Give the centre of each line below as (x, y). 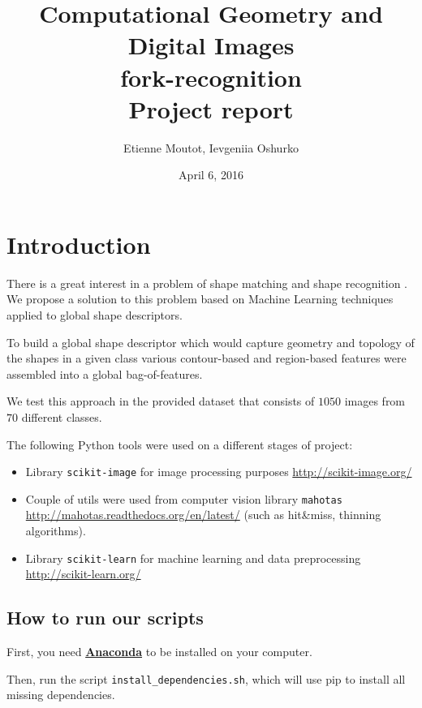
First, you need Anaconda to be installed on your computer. (159, 652)
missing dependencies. (61, 695)
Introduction (79, 244)
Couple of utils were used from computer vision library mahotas (184, 498)
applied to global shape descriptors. (95, 315)
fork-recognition (211, 77)
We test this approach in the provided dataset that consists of (161, 401)
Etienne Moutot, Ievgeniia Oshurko (211, 147)
